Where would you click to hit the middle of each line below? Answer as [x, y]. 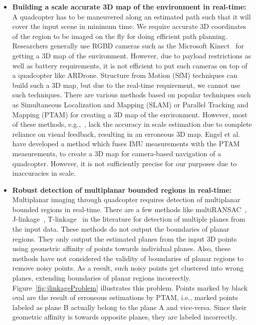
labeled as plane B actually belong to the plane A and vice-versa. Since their [129, 307]
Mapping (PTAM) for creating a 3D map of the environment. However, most [130, 114]
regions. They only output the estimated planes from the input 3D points [125, 238]
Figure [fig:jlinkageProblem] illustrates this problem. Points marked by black [130, 287]
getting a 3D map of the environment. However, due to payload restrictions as [131, 55]
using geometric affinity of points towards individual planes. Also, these [122, 248]
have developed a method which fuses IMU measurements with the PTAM [126, 144]
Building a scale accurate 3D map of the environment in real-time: [129, 6]
